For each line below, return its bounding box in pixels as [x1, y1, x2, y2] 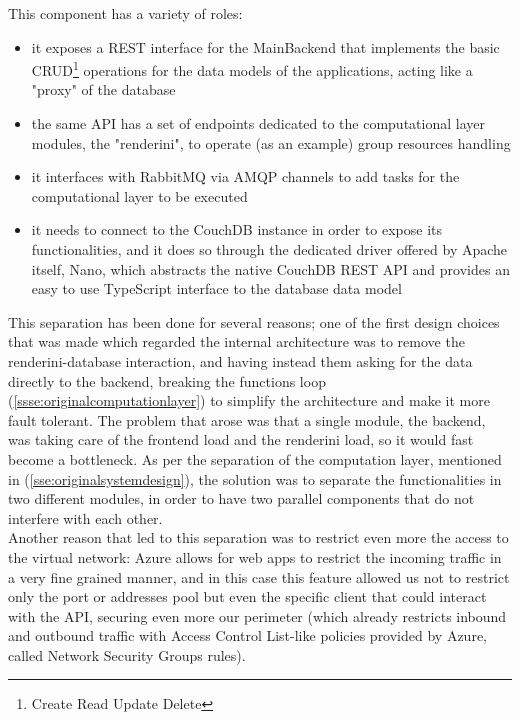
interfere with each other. [8, 507, 163, 528]
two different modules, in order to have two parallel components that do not [8, 488, 475, 509]
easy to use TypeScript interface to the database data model [31, 278, 402, 299]
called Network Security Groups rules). [8, 644, 246, 665]
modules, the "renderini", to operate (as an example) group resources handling [31, 132, 511, 153]
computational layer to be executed [31, 185, 248, 206]
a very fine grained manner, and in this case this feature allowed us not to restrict [8, 566, 510, 587]
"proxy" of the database [31, 79, 176, 100]
